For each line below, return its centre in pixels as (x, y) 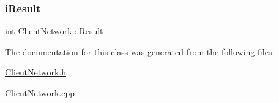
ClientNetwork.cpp (40, 93)
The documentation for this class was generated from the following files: (140, 51)
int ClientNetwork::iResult (54, 31)
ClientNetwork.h (35, 72)
